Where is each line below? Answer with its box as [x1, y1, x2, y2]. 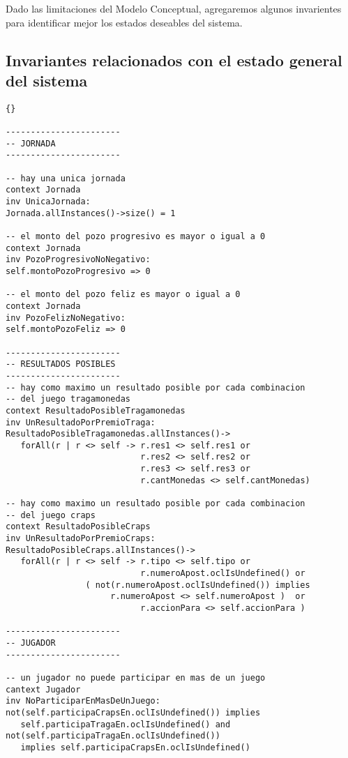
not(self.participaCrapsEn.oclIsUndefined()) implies [6, 707, 261, 718]
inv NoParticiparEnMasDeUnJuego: [6, 696, 160, 706]
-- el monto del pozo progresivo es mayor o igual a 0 [6, 232, 266, 241]
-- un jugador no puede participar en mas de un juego [6, 672, 266, 683]
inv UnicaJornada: [6, 197, 91, 207]
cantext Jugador [6, 684, 81, 695]
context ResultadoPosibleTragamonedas [6, 405, 186, 416]
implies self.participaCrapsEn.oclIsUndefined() [20, 742, 250, 752]
